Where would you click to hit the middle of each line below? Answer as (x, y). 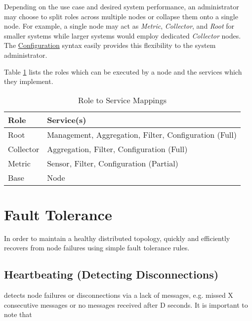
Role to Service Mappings (122, 100)
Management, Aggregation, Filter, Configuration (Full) (142, 134)
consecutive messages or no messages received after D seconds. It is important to (126, 304)
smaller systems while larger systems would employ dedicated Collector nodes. (123, 35)
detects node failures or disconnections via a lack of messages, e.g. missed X (119, 295)
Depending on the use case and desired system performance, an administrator (122, 6)
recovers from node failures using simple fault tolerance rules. (97, 248)
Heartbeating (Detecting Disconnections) (111, 274)
